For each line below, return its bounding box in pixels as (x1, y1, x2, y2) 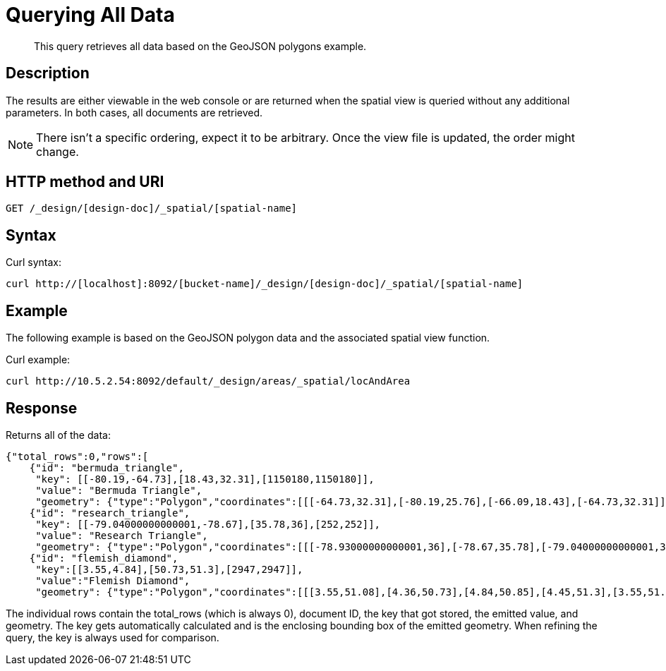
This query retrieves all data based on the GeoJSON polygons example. (34, 40, 367, 52)
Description (6, 64, 90, 83)
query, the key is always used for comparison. (6, 631, 219, 643)
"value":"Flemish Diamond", (35, 574, 190, 586)
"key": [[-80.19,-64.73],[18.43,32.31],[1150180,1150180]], (35, 473, 375, 485)
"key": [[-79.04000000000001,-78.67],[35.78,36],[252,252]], (35, 518, 381, 530)
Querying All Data (6, 3, 175, 27)
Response (6, 399, 78, 417)
